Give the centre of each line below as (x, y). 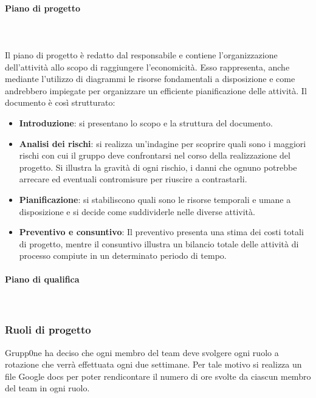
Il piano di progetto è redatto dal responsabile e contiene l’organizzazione (141, 54)
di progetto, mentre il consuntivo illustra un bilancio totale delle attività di (159, 243)
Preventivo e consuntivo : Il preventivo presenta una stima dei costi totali (161, 232)
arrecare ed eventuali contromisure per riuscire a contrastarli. (133, 179)
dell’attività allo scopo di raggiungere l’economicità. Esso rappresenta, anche (147, 67)
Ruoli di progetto (48, 330)
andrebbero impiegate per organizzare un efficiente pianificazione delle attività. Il (156, 90)
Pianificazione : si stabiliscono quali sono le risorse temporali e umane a (155, 199)
